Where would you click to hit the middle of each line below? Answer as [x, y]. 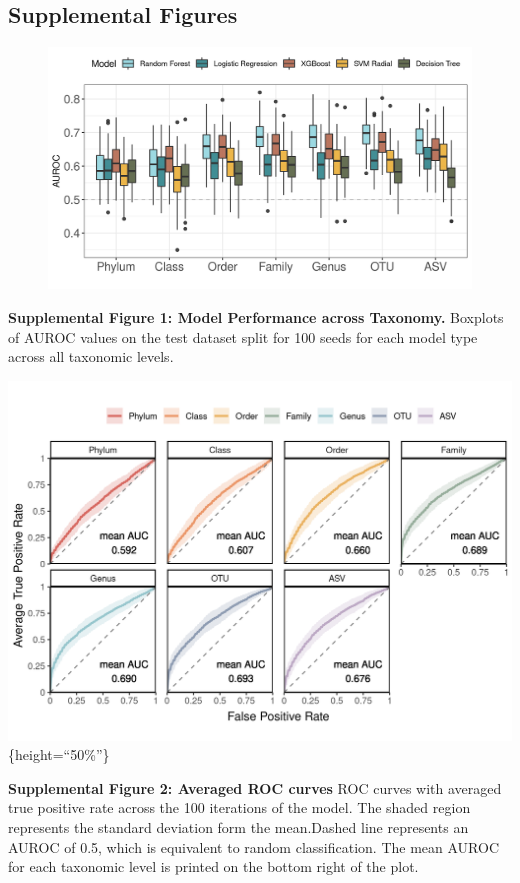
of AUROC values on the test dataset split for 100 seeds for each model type [243, 336]
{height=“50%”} [59, 754]
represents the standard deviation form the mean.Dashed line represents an [238, 826]
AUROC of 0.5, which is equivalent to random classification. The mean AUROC [254, 846]
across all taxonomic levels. [91, 356]
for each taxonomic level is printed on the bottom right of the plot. [213, 866]
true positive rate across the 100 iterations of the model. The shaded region [239, 807]
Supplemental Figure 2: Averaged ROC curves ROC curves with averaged [255, 787]
